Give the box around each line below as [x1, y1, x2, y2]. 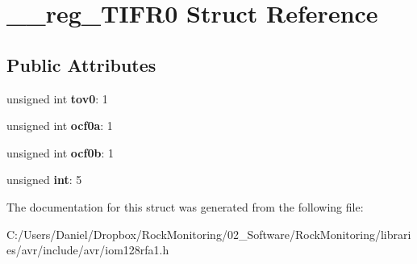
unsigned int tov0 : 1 [6, 90, 108, 107]
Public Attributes [6, 52, 156, 77]
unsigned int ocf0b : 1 [6, 144, 114, 161]
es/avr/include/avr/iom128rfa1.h [6, 241, 169, 258]
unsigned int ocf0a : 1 [6, 117, 113, 134]
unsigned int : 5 [6, 171, 82, 188]
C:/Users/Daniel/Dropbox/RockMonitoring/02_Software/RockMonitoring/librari [6, 225, 411, 242]
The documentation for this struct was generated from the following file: [6, 198, 364, 215]
